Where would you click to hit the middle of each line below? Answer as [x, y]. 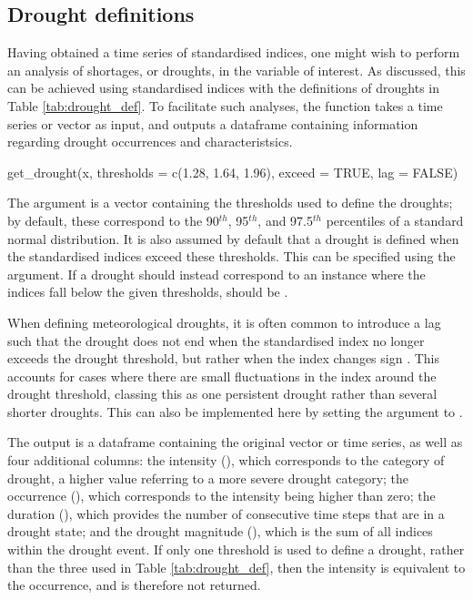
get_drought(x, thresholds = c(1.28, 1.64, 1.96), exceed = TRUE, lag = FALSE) [233, 172]
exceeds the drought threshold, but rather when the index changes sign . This [223, 358]
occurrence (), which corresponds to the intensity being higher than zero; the [221, 496]
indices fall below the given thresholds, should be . [148, 292]
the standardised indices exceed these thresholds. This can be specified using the [231, 256]
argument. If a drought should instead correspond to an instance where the [216, 274]
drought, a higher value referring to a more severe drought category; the [208, 478]
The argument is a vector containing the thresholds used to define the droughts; [230, 203]
